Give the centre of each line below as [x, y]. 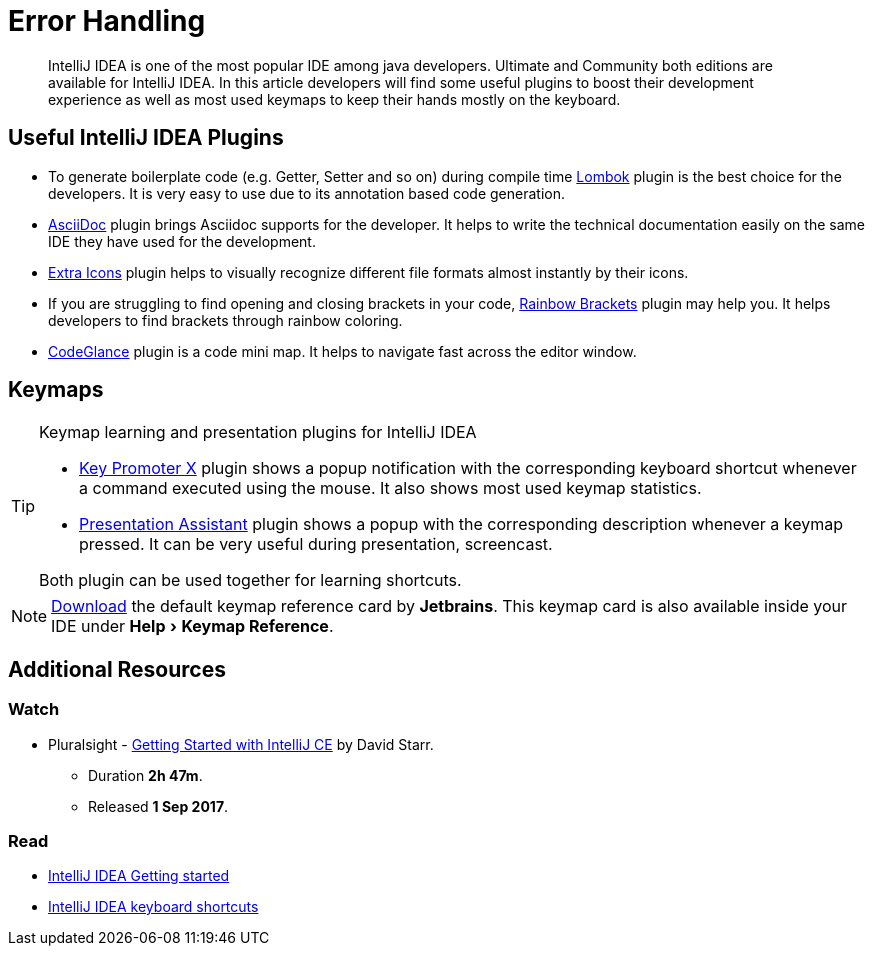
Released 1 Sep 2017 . [158, 806]
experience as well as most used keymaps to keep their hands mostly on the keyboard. [334, 99]
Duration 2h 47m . [145, 775]
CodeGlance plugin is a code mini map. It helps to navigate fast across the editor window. [342, 351]
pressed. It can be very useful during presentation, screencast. [316, 544]
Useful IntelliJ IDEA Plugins [146, 138]
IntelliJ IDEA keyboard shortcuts [153, 907]
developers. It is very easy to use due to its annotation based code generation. [306, 193]
